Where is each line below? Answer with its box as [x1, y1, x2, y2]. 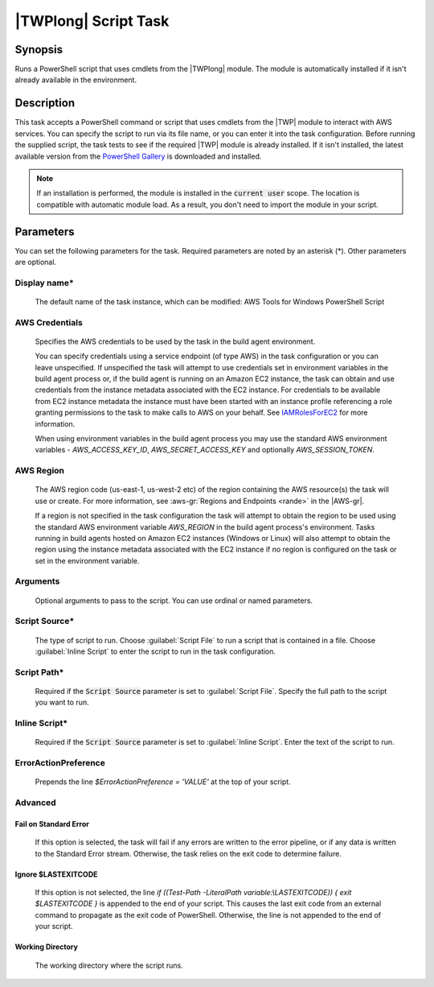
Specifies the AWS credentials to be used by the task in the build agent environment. [35, 337, 316, 346]
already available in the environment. [14, 75, 137, 85]
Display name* [14, 277, 74, 288]
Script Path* [14, 667, 64, 678]
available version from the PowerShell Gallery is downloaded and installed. [14, 151, 262, 161]
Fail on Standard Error [14, 819, 90, 828]
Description [14, 97, 76, 110]
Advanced [14, 797, 56, 808]
